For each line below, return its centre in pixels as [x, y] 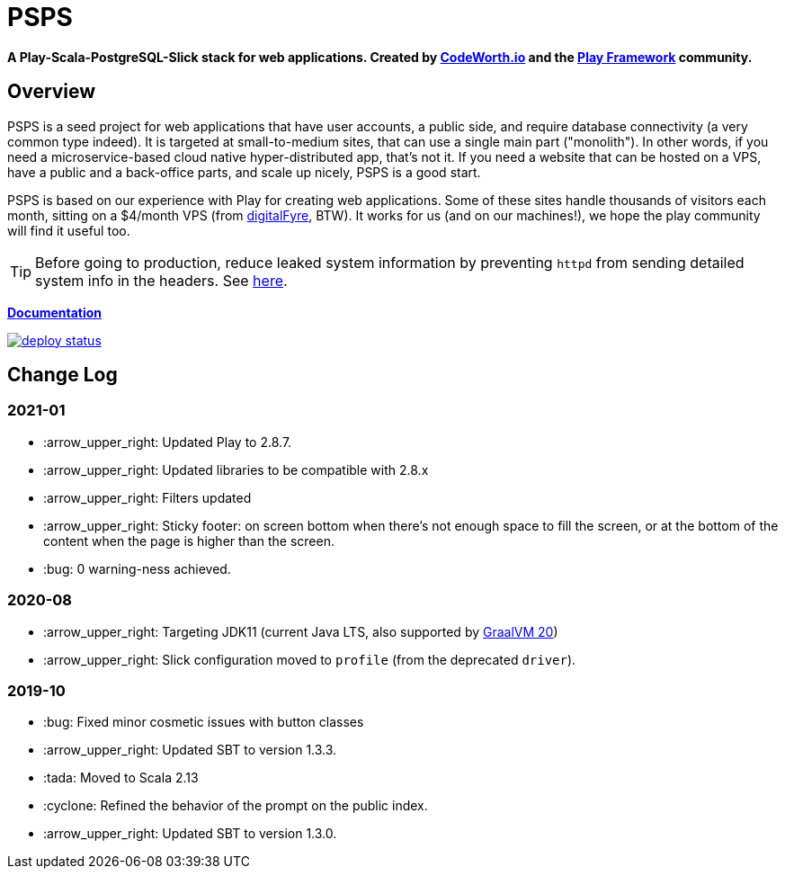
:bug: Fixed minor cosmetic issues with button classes [204, 722]
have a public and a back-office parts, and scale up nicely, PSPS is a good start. [244, 172]
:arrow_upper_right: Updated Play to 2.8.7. [168, 442]
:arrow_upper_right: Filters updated [147, 497]
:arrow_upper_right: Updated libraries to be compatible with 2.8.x [236, 469]
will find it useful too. [69, 230]
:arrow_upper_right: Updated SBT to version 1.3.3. [190, 750]
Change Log [62, 375]
